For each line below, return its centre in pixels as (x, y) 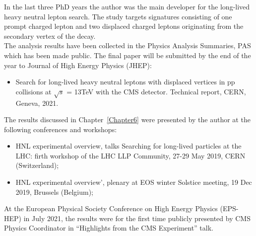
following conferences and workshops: (61, 129)
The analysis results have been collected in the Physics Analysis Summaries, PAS (128, 45)
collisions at (33, 91)
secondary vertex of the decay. (50, 36)
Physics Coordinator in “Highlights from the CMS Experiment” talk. (109, 228)
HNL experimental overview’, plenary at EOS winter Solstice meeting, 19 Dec (134, 182)
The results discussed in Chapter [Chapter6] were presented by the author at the (127, 119)
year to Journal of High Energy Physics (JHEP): (78, 65)
